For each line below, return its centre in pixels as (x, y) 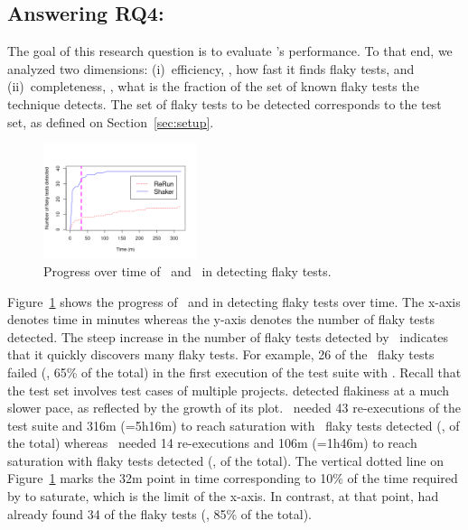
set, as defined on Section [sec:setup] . (111, 121)
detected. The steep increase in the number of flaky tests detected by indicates (228, 336)
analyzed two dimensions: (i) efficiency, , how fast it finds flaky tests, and (211, 68)
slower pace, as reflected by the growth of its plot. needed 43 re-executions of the (234, 408)
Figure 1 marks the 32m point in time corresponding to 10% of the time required (233, 478)
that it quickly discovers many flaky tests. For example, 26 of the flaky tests (221, 354)
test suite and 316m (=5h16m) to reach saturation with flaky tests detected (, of (234, 425)
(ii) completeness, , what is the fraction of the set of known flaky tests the (213, 86)
